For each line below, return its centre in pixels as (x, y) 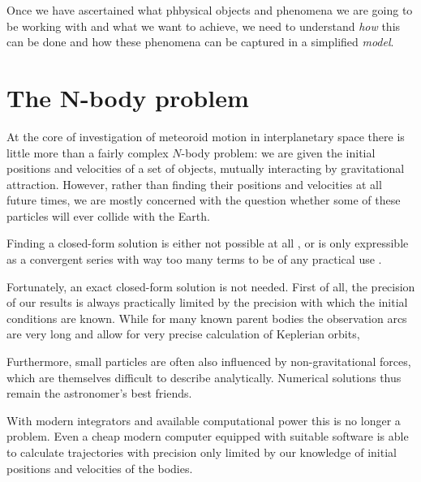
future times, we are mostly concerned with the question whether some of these (204, 200)
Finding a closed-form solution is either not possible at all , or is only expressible (208, 243)
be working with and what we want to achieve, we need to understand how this (204, 26)
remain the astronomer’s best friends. (99, 393)
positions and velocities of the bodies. (100, 468)
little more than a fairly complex (88, 152)
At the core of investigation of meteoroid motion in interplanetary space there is (206, 136)
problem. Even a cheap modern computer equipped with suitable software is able (208, 436)
